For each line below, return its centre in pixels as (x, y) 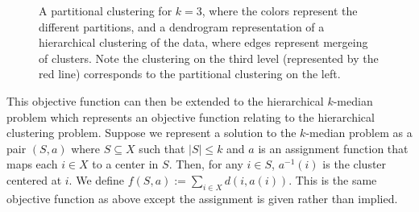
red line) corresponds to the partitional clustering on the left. (190, 74)
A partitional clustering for (106, 10)
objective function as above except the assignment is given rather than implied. (202, 198)
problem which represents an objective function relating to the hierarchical (191, 116)
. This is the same (333, 179)
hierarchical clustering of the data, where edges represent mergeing (203, 42)
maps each (32, 164)
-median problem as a (359, 133)
